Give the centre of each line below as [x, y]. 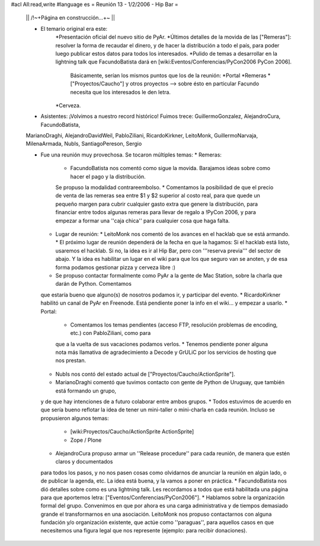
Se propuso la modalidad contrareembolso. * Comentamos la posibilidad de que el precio [164, 187]
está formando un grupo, [86, 391]
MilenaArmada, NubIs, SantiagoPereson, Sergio [84, 144]
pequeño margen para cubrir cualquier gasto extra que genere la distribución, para [156, 204]
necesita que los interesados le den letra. [121, 92]
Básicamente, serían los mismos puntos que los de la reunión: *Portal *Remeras [168, 75]
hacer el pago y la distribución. [108, 176]
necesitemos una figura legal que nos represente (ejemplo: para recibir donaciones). [144, 531]
